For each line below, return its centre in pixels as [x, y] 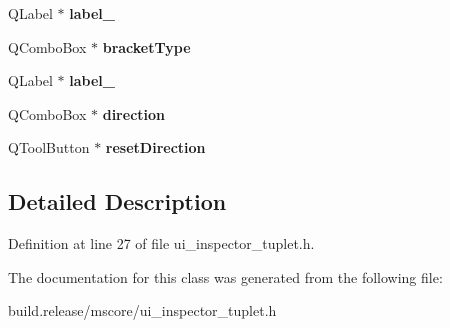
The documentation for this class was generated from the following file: [225, 276]
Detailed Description [117, 201]
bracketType [146, 46]
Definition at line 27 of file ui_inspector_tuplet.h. [161, 243]
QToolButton [49, 147]
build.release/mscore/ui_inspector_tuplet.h [142, 310]
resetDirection [155, 147]
